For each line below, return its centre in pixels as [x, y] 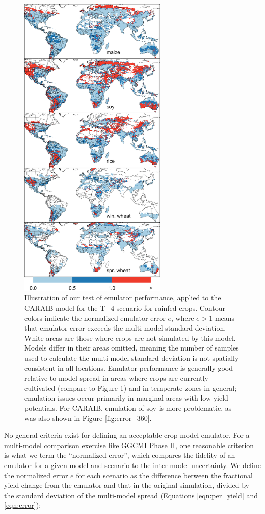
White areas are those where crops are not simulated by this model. [130, 337]
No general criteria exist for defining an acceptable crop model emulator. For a [127, 435]
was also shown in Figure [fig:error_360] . [88, 418]
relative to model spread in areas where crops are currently [117, 378]
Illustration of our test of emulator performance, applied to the [123, 298]
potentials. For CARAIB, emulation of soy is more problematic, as [128, 408]
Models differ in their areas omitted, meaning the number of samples [132, 348]
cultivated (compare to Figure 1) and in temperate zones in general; [131, 388]
